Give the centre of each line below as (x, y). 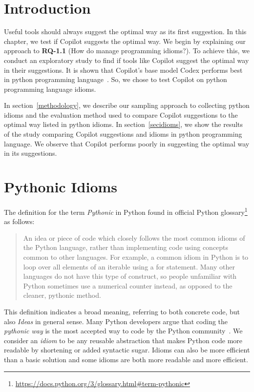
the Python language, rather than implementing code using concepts (126, 247)
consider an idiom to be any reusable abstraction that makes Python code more (123, 340)
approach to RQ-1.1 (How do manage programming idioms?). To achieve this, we (127, 51)
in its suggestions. (31, 153)
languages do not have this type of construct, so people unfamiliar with (130, 276)
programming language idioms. (50, 89)
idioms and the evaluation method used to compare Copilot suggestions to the (121, 114)
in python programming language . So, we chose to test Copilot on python (116, 79)
